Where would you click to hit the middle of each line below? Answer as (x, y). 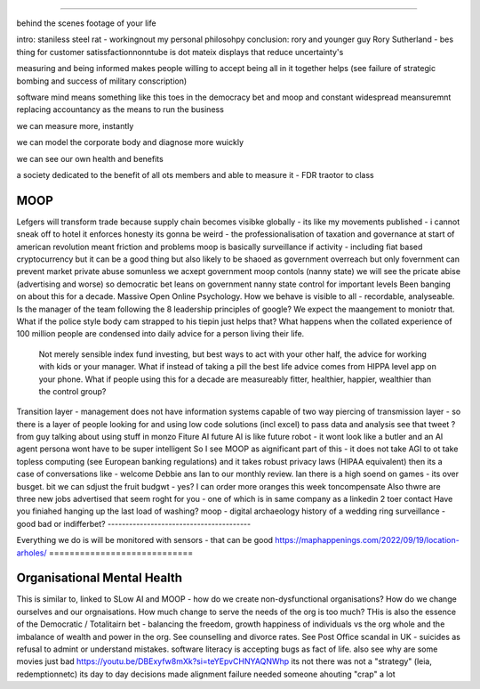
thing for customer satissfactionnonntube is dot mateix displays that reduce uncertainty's (180, 52)
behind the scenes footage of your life (86, 23)
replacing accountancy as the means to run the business (120, 109)
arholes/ (32, 553)
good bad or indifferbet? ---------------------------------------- (134, 523)
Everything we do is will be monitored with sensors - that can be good (145, 540)
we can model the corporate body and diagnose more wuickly (130, 142)
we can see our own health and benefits (90, 158)
